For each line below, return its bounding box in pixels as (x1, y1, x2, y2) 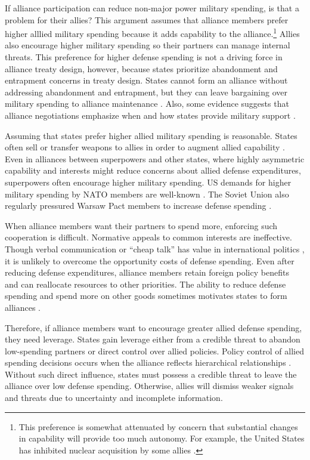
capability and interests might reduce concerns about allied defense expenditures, (5, 164, 301, 177)
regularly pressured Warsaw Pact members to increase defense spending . (5, 199, 272, 212)
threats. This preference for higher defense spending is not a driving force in (5, 51, 283, 63)
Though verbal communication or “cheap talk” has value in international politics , (5, 242, 305, 255)
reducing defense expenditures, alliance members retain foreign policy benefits (5, 266, 289, 279)
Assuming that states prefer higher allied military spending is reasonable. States (5, 129, 297, 141)
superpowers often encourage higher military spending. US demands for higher (5, 175, 292, 188)
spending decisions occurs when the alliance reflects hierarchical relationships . (5, 356, 292, 369)
